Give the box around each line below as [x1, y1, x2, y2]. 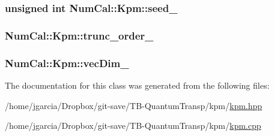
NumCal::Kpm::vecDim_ [5, 55, 129, 70]
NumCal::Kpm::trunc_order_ [5, 28, 154, 43]
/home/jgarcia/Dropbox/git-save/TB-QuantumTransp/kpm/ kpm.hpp [5, 99, 263, 111]
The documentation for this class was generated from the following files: [5, 78, 270, 91]
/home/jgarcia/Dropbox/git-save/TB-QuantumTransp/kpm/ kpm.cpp [5, 119, 261, 132]
